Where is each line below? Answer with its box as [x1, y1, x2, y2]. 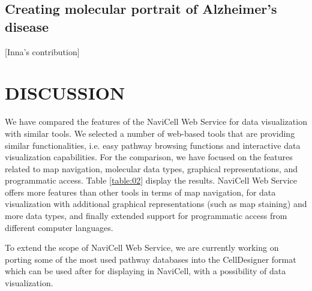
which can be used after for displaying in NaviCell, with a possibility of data [5, 265, 286, 277]
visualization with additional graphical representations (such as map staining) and [5, 197, 307, 210]
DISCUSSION [5, 80, 125, 105]
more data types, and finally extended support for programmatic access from [5, 209, 287, 222]
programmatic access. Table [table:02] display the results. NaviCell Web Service [5, 174, 298, 187]
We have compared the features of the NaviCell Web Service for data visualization [5, 115, 307, 128]
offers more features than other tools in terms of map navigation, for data [5, 185, 276, 198]
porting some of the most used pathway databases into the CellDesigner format [5, 253, 296, 265]
